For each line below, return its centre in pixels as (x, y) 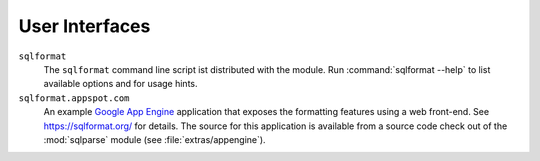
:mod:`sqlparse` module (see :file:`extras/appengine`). (154, 139)
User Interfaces (84, 26)
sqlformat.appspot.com (74, 98)
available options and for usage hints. (120, 84)
